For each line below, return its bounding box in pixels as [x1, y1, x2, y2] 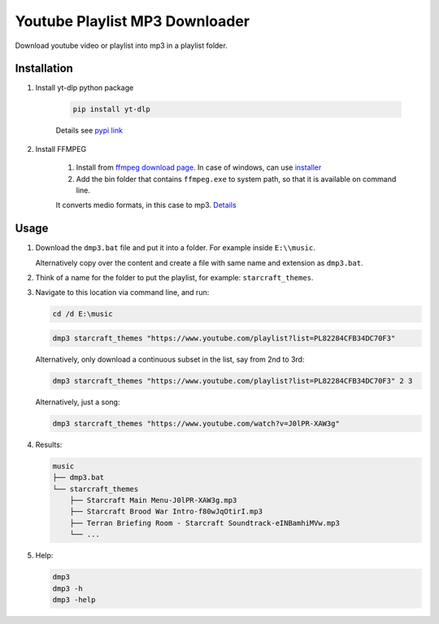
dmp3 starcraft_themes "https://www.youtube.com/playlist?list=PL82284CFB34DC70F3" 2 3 [52, 376, 413, 385]
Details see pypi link [55, 126, 124, 136]
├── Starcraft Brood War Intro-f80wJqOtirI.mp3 [69, 507, 263, 516]
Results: [35, 440, 63, 449]
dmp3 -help [52, 596, 96, 604]
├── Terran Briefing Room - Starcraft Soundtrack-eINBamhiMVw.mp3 [69, 518, 341, 527]
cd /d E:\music [52, 310, 113, 318]
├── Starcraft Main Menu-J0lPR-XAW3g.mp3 [69, 496, 237, 505]
